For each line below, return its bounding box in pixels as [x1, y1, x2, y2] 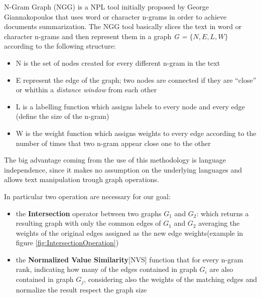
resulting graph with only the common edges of [16, 218, 161, 228]
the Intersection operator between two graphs [16, 208, 162, 218]
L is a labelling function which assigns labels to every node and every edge [16, 101, 245, 111]
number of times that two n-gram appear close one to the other [16, 137, 211, 148]
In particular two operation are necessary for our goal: [4, 191, 171, 201]
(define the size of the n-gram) [16, 111, 109, 121]
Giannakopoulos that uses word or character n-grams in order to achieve [4, 11, 227, 22]
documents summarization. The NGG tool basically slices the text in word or [4, 21, 242, 32]
